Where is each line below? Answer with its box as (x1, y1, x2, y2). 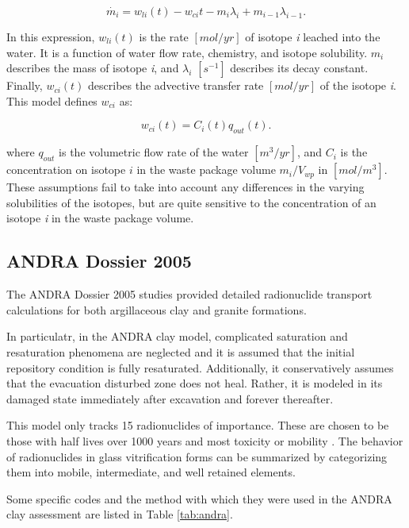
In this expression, (6, 29, 95, 44)
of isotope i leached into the (245, 29, 380, 44)
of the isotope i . (319, 77, 396, 94)
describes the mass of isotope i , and (6, 60, 179, 76)
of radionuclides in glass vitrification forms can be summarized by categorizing (6, 448, 388, 464)
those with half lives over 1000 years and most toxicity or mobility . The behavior (6, 432, 403, 449)
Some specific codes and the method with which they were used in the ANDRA (6, 490, 392, 507)
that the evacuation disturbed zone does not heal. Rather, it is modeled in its (6, 375, 383, 391)
